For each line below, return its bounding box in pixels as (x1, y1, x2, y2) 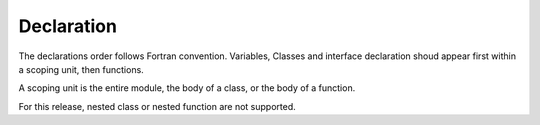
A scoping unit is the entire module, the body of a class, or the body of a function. (18, 82, 356, 94)
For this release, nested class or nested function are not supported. (18, 100, 297, 112)
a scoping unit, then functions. (18, 63, 144, 75)
